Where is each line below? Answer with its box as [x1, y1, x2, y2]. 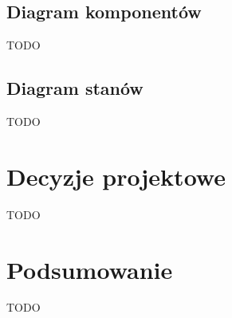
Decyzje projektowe [6, 159, 226, 192]
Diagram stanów [6, 76, 144, 100]
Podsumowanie [6, 253, 173, 285]
